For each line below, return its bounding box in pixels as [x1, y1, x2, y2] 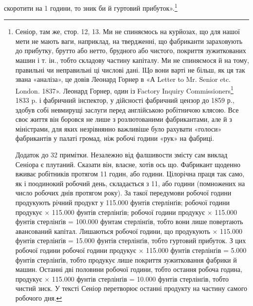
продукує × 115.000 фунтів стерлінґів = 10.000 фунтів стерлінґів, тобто [15, 273, 229, 284]
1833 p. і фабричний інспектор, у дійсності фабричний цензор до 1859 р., [15, 95, 235, 105]
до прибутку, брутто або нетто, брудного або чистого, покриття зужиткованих [15, 45, 246, 56]
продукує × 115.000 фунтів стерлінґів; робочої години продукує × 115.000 [15, 207, 237, 217]
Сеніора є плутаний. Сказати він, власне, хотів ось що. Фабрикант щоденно [15, 159, 241, 169]
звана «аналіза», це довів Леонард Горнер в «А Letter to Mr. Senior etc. [15, 74, 231, 84]
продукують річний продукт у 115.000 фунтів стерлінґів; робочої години [15, 197, 230, 207]
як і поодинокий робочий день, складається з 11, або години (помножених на [15, 178, 245, 188]
